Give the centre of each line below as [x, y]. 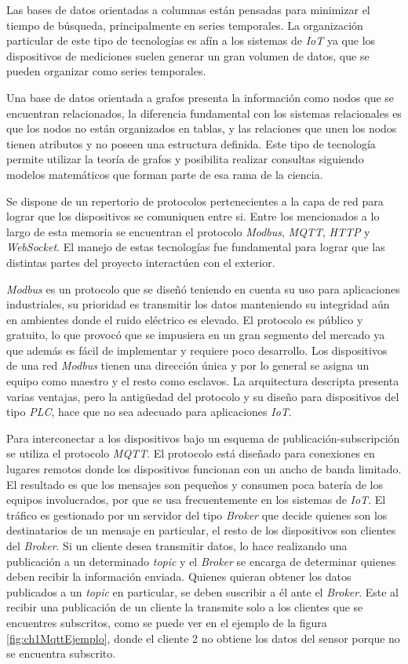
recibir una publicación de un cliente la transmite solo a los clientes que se [185, 607]
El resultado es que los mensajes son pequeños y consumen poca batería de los [195, 484]
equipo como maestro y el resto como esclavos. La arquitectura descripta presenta [203, 381]
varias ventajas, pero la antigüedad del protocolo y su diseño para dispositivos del [203, 396]
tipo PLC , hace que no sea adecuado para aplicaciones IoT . [149, 412]
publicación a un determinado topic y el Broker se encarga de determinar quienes [201, 561]
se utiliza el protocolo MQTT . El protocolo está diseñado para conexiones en [191, 453]
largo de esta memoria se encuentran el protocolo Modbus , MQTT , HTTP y [188, 231]
